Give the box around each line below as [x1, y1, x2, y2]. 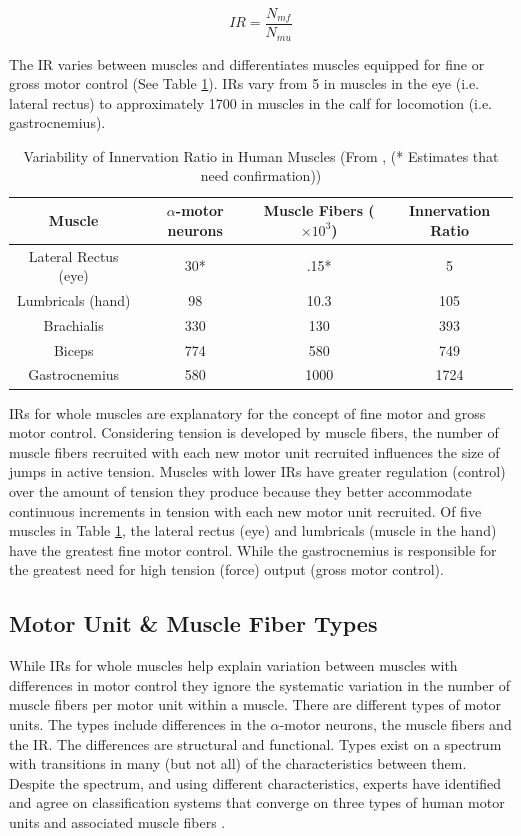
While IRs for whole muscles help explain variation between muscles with [9, 655, 458, 676]
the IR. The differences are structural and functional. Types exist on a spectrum [9, 733, 502, 754]
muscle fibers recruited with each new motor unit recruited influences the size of [9, 441, 500, 462]
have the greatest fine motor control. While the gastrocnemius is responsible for [9, 539, 497, 560]
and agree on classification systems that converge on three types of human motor [9, 792, 505, 813]
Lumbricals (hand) [16, 289, 131, 310]
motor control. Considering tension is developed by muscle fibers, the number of [9, 422, 499, 443]
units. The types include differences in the [9, 713, 266, 734]
